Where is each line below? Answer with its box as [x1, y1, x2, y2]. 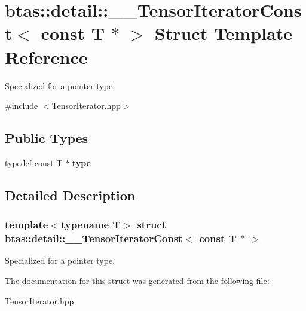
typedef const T [5, 156, 63, 169]
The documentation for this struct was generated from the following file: [5, 275, 270, 286]
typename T [60, 217, 121, 232]
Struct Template [154, 21, 292, 45]
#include [5, 99, 38, 112]
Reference [5, 44, 88, 69]
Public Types [5, 129, 88, 147]
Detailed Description [5, 185, 136, 204]
